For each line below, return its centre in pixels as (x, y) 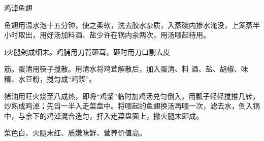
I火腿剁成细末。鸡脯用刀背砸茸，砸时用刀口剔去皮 (87, 51)
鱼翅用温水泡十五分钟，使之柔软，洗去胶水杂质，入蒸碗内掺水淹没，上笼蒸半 (132, 25)
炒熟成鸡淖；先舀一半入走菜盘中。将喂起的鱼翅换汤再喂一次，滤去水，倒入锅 (132, 106)
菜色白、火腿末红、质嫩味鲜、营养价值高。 (75, 133)
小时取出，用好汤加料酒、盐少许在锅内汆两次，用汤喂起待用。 (107, 35)
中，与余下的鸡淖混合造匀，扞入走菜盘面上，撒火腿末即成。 (104, 115)
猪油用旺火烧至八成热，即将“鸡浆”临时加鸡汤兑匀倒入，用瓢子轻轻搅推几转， (132, 96)
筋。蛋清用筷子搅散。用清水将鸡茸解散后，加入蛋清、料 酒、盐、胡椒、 (123, 69)
